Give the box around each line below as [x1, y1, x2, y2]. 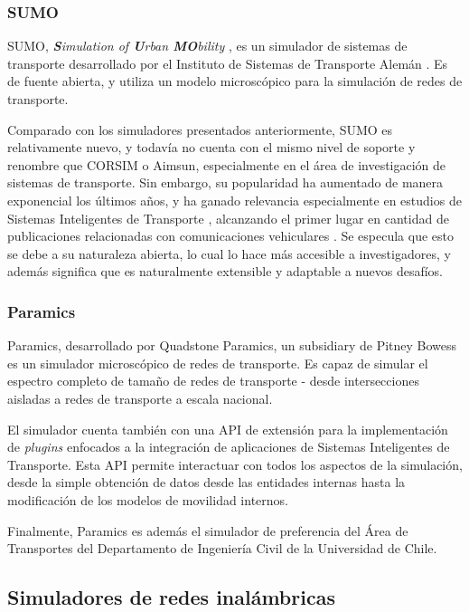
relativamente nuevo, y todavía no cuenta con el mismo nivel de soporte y [7, 138, 416, 157]
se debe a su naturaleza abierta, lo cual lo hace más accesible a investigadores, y [7, 244, 451, 263]
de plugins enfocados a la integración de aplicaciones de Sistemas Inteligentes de [7, 437, 450, 456]
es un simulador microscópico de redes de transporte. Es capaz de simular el [7, 353, 428, 372]
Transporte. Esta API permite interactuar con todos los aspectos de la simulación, [7, 454, 463, 473]
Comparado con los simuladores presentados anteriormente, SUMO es [7, 120, 393, 139]
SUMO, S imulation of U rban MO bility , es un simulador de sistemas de [7, 36, 408, 55]
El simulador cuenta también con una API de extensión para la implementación [7, 419, 448, 438]
